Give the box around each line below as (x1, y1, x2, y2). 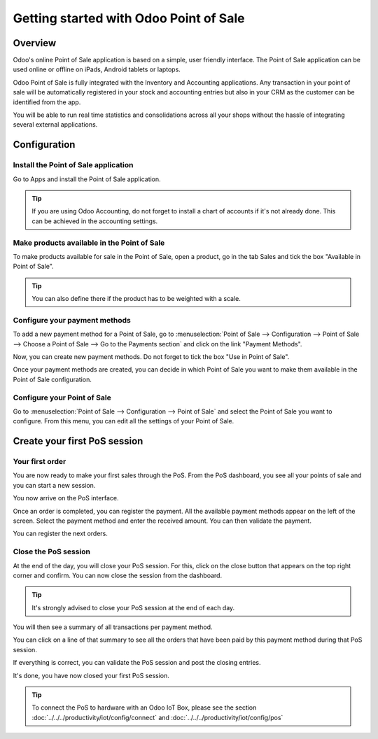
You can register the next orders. (13, 529, 108, 538)
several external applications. (13, 120, 98, 129)
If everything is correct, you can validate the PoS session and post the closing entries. (13, 659, 262, 667)
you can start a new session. (13, 481, 96, 489)
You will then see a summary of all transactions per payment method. (13, 623, 213, 631)
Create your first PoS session (13, 435, 143, 447)
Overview (13, 37, 57, 49)
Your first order (13, 457, 66, 467)
